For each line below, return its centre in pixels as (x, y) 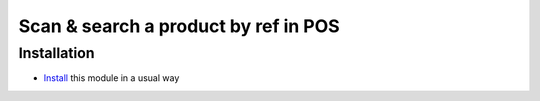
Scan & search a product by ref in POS (179, 26)
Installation (56, 53)
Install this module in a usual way (111, 78)
